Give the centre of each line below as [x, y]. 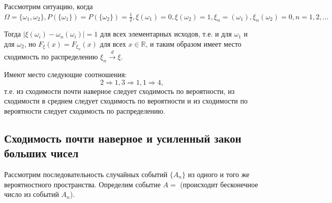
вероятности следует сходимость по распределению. [85, 110]
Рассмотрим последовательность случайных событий [86, 174]
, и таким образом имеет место [193, 43]
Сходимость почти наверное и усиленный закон [123, 138]
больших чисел [41, 153]
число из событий [32, 194]
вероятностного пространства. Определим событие [82, 184]
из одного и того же [219, 174]
